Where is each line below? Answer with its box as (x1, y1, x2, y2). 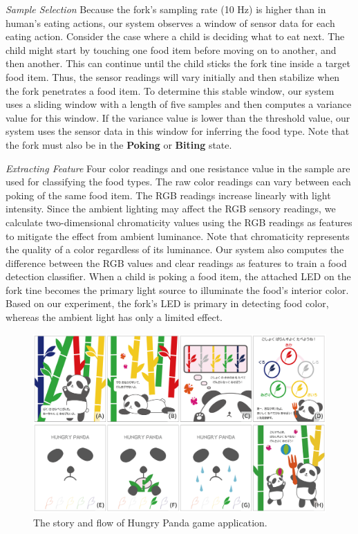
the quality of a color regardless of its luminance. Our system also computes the (6, 242, 344, 257)
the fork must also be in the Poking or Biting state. (6, 137, 232, 151)
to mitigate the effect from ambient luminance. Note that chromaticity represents (6, 228, 350, 243)
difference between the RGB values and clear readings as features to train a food (6, 255, 347, 270)
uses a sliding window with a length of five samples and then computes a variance (6, 97, 352, 111)
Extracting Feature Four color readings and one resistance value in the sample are (6, 160, 350, 175)
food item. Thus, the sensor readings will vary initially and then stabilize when (6, 69, 340, 84)
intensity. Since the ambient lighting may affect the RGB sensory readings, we (6, 201, 336, 216)
